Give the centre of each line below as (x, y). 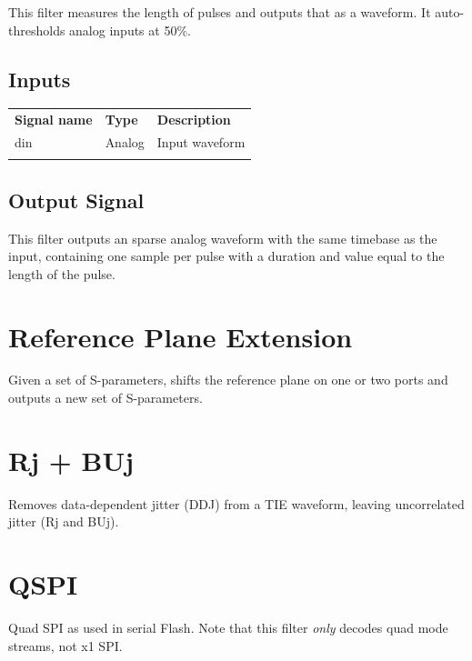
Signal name (54, 120)
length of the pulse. (62, 273)
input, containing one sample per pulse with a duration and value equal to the (226, 256)
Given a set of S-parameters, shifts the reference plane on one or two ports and (228, 380)
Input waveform (201, 141)
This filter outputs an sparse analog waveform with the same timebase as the (223, 238)
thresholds (37, 30)
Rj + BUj (71, 460)
